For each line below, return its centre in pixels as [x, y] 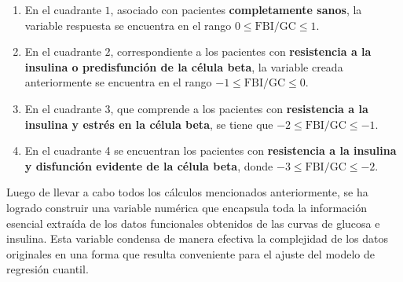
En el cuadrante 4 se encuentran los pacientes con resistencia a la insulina [211, 150]
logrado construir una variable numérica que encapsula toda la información [187, 207]
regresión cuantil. [48, 269]
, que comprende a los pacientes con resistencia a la [239, 108]
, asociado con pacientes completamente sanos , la [236, 9]
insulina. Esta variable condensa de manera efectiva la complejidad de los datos [197, 238]
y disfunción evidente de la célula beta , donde [149, 165]
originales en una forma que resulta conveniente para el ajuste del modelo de [191, 253]
